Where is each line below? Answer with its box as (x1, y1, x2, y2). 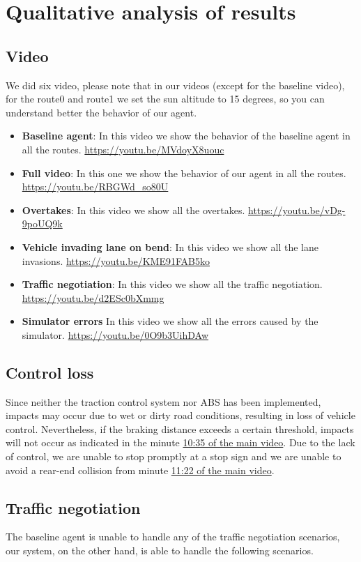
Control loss (6, 361, 94, 383)
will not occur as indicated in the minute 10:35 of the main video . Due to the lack (6, 435, 355, 450)
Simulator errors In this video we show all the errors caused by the (22, 314, 318, 328)
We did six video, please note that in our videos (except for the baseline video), (6, 77, 345, 92)
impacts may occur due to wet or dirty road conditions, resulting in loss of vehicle (6, 408, 355, 423)
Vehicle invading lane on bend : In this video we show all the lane (22, 239, 318, 254)
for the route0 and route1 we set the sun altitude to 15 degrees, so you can (6, 91, 325, 106)
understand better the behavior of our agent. (6, 105, 197, 119)
